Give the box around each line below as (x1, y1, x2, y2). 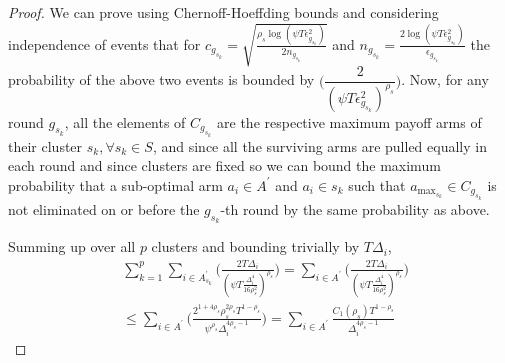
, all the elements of (64, 111, 186, 132)
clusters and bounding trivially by (151, 236, 360, 257)
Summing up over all (8, 236, 136, 257)
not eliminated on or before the (8, 198, 200, 219)
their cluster (8, 135, 83, 156)
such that (348, 174, 406, 195)
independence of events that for (8, 33, 201, 54)
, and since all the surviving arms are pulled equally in (152, 135, 487, 156)
